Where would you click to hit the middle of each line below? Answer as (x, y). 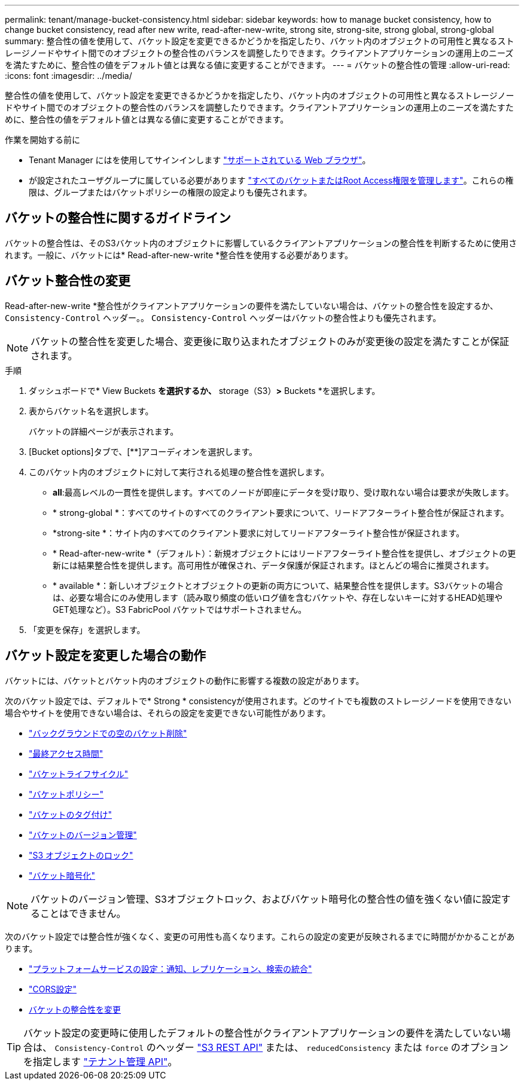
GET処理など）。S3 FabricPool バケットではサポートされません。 (180, 609)
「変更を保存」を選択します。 (87, 629)
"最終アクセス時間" (66, 753)
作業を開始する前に (42, 140)
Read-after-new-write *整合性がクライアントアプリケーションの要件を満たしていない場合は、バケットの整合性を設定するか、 (252, 305)
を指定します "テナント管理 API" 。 (100, 1061)
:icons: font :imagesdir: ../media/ (68, 76)
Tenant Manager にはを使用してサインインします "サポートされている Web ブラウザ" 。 (200, 160)
